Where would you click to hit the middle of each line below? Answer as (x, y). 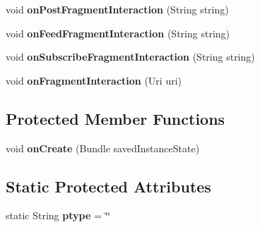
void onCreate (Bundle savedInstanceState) (103, 148)
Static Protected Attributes (108, 186)
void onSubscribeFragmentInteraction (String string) (130, 57)
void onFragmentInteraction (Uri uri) (94, 80)
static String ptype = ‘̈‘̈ (58, 215)
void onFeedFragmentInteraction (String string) (118, 33)
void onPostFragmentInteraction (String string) (117, 9)
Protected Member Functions (116, 118)
